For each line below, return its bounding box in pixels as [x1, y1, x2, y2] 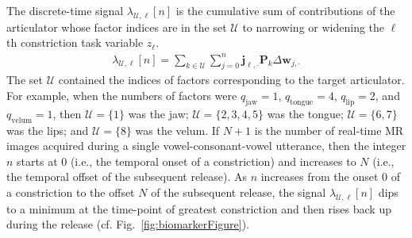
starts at [17, 152, 58, 169]
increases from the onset [260, 168, 379, 185]
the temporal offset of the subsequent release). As [6, 168, 247, 185]
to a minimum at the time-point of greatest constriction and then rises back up [6, 200, 391, 217]
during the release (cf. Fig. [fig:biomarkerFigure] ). [6, 216, 249, 232]
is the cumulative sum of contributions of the [175, 2, 395, 18]
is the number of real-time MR [254, 121, 404, 138]
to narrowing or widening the [242, 18, 385, 35]
